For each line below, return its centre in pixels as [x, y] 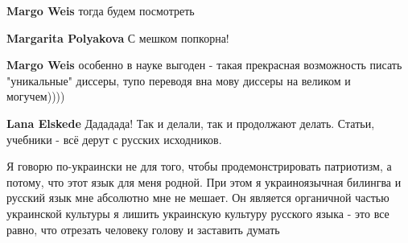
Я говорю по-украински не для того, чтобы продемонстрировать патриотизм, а [199, 166]
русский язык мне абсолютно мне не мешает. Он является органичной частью [198, 198]
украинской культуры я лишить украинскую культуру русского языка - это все [198, 213]
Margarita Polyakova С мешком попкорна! [118, 37]
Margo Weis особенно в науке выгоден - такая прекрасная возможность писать [204, 65]
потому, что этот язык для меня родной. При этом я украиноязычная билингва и [204, 181]
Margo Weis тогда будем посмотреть [101, 10]
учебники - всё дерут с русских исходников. [114, 139]
